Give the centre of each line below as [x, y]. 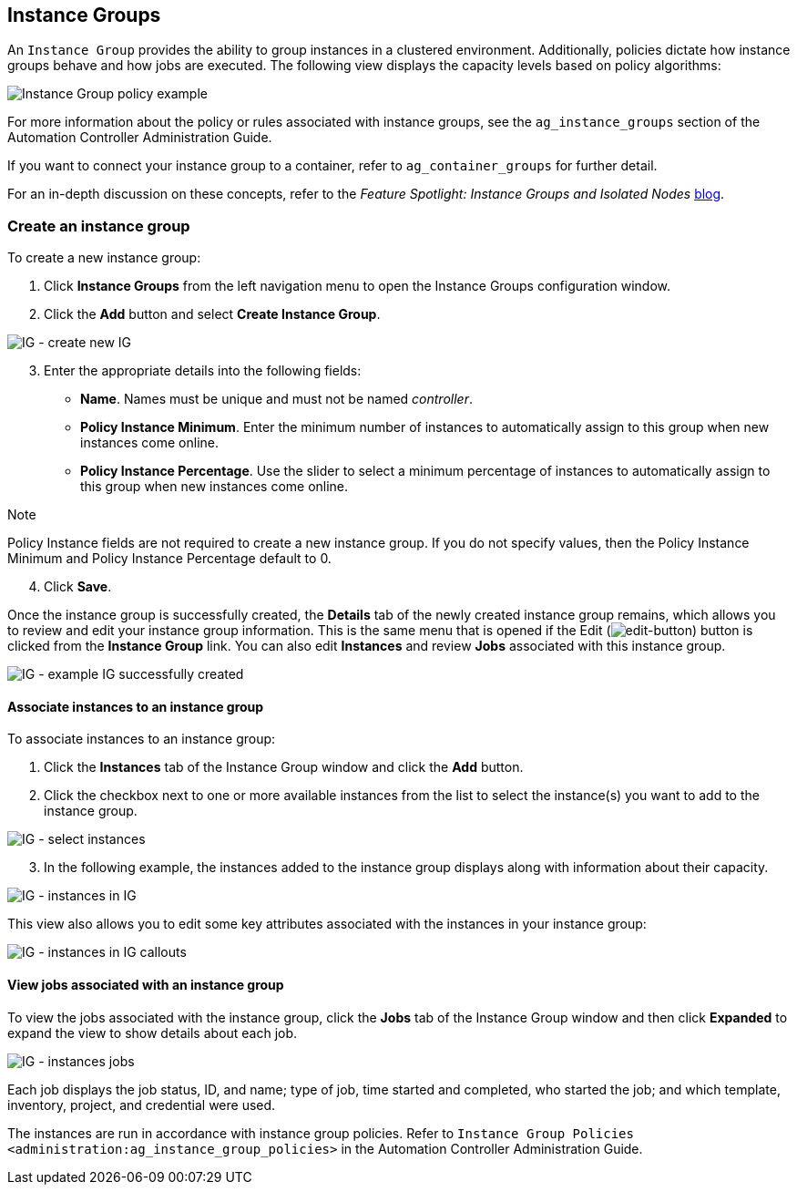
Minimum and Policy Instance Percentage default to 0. [169, 559]
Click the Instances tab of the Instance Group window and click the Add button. [284, 767]
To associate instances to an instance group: [142, 739]
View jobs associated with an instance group [146, 985]
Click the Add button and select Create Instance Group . [212, 314]
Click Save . [78, 587]
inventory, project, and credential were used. [142, 1105]
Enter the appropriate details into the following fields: [203, 371]
